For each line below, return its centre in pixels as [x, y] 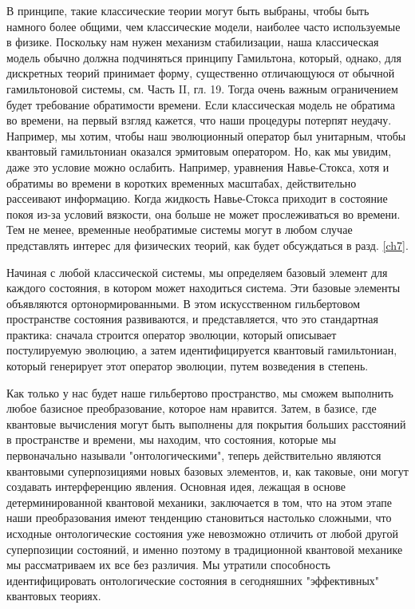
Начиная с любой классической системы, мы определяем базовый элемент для [197, 272]
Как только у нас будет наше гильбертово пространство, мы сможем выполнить [200, 392]
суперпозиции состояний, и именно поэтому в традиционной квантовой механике [205, 549]
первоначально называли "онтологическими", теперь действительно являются [194, 455]
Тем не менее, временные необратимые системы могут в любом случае [180, 229]
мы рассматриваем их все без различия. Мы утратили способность [168, 565]
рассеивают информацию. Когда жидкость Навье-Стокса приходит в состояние [197, 198]
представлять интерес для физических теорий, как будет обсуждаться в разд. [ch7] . [207, 245]
